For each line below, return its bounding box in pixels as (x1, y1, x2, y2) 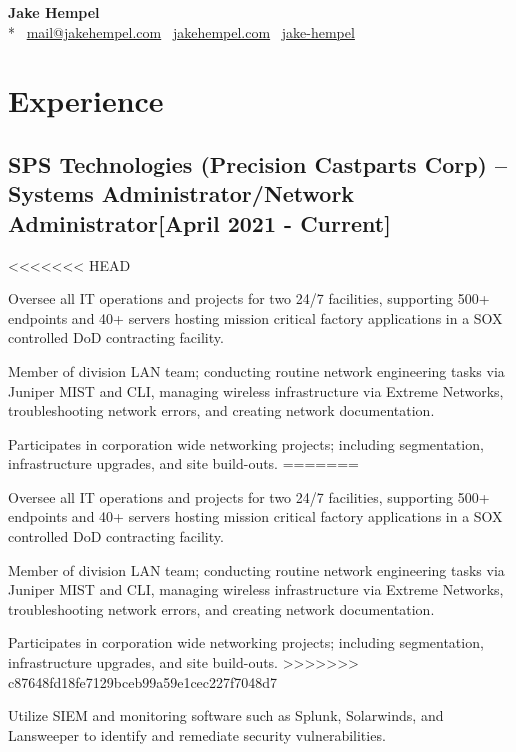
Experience (8, 80, 164, 121)
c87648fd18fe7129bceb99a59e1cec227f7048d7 (8, 671, 278, 692)
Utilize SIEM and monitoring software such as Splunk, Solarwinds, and (8, 705, 444, 726)
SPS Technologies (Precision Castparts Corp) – (8, 148, 508, 179)
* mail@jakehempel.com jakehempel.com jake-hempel (8, 21, 355, 42)
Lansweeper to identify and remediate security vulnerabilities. (8, 724, 386, 745)
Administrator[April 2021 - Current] (8, 207, 391, 238)
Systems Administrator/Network (8, 178, 355, 209)
